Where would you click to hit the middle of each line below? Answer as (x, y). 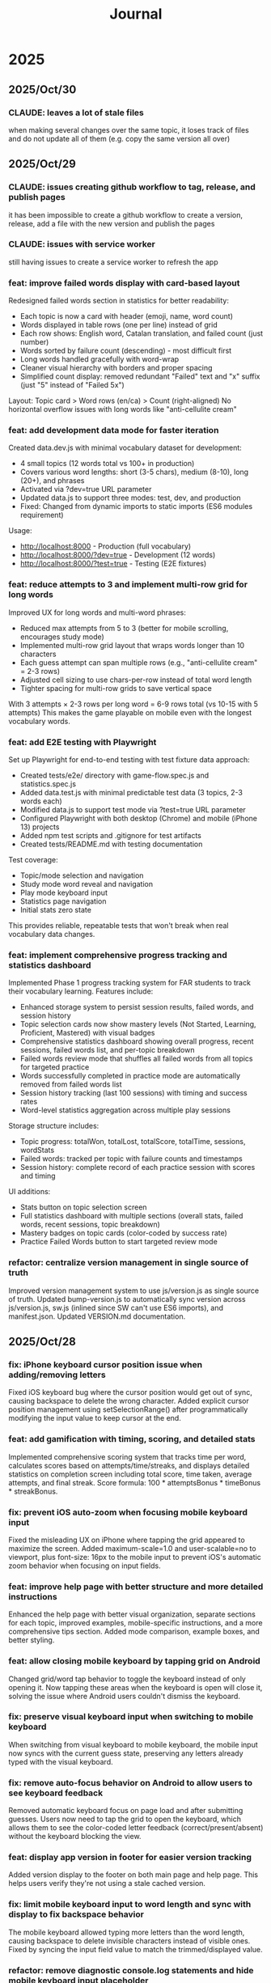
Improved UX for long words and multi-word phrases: (97, 612)
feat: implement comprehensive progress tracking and (118, 955)
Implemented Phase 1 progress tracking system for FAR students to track (129, 983)
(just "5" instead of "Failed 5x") (72, 385)
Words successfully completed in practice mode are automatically (130, 1076)
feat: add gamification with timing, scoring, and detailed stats (132, 1439)
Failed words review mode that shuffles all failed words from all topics (136, 1059)
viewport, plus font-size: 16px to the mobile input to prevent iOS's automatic (135, 1557)
